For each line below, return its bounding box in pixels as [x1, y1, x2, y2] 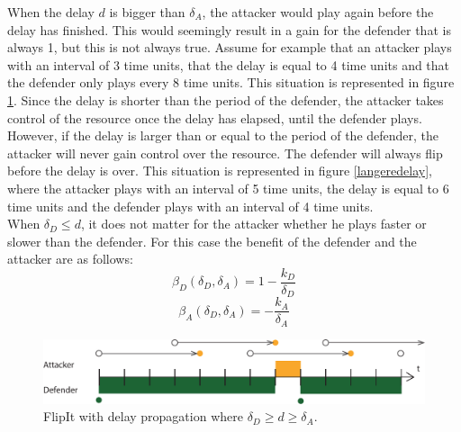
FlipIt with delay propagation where [43, 407, 243, 426]
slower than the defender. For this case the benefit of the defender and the [7, 231, 417, 250]
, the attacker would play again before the [202, 3, 434, 21]
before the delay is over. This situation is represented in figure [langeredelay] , [7, 161, 432, 180]
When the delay [7, 3, 95, 21]
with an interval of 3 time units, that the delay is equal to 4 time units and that [7, 55, 450, 74]
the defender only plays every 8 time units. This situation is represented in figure [7, 73, 455, 92]
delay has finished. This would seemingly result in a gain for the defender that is [7, 20, 451, 39]
